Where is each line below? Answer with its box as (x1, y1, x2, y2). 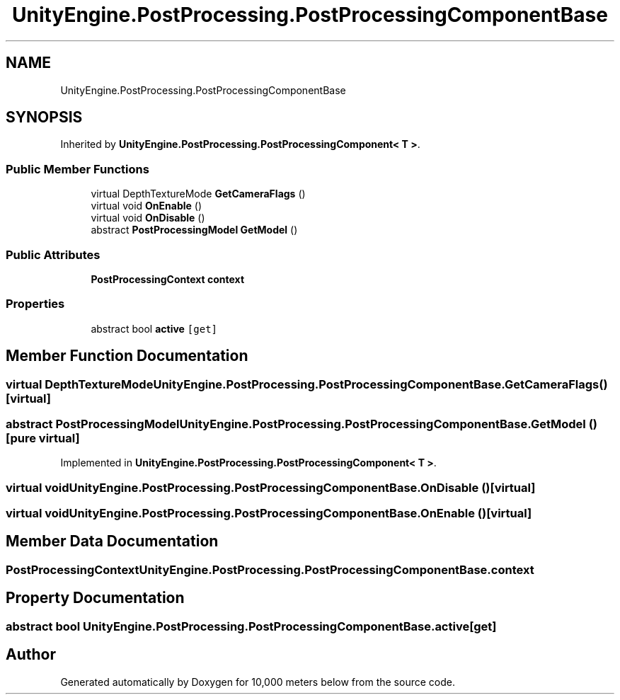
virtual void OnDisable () (91, 212, 205, 224)
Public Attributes (6, 247, 101, 262)
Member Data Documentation (6, 532, 219, 551)
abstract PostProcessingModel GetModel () (91, 224, 298, 236)
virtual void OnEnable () (91, 200, 202, 212)
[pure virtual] (6, 430, 80, 445)
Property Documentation (6, 589, 185, 607)
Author (6, 646, 56, 664)
